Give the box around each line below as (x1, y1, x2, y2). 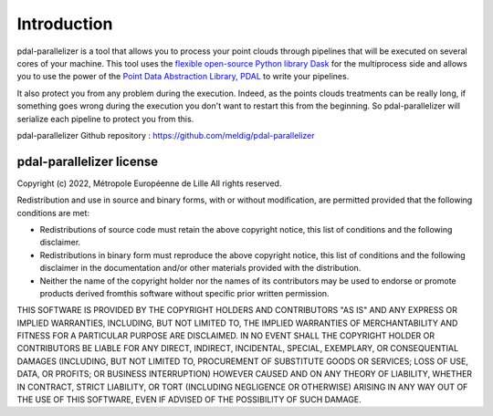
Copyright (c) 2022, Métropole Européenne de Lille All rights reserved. (16, 178, 282, 189)
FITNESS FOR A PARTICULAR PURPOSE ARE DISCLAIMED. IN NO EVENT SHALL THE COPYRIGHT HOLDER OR (16, 330, 435, 341)
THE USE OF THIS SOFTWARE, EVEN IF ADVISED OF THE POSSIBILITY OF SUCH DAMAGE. (16, 394, 362, 405)
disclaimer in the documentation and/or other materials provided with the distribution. (39, 263, 362, 274)
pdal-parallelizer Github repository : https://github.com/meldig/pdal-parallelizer (16, 130, 315, 140)
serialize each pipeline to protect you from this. (16, 113, 194, 124)
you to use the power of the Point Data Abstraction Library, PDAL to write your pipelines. (16, 71, 350, 82)
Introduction (16, 14, 113, 34)
